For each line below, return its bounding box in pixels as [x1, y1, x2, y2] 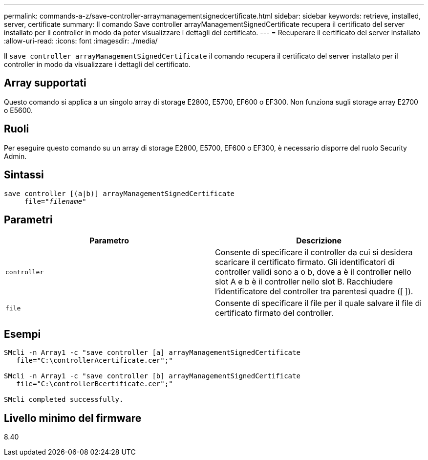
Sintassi [4, 169, 44, 181]
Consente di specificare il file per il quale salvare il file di [215, 298, 422, 308]
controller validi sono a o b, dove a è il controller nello [215, 267, 411, 277]
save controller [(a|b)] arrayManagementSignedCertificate [4, 189, 235, 197]
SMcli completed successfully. [4, 395, 124, 404]
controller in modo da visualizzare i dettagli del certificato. [4, 60, 191, 68]
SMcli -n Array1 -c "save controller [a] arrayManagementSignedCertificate [4, 349, 300, 357]
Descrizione [296, 236, 342, 246]
